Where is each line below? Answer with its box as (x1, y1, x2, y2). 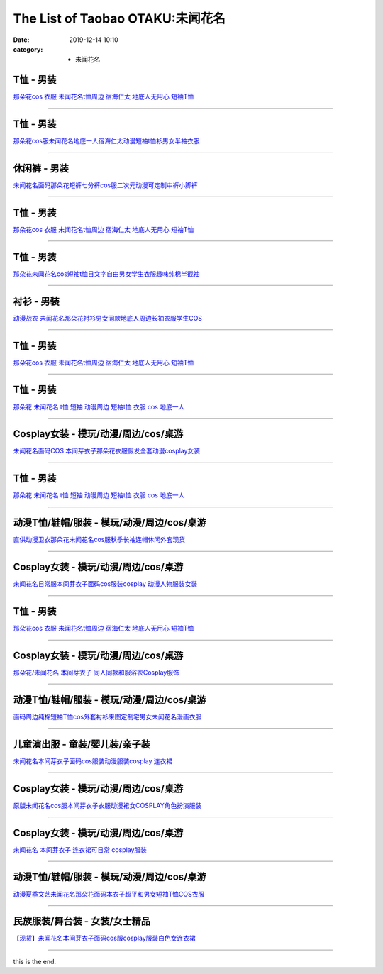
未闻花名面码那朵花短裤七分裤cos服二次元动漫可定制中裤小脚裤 (13, 181, 198, 189)
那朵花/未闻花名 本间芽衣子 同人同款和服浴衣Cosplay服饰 (13, 668, 180, 677)
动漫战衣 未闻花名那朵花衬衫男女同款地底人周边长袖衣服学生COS (13, 314, 202, 322)
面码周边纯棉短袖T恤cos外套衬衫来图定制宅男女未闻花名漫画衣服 (13, 712, 202, 721)
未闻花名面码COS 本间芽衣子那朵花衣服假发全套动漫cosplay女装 (13, 447, 201, 455)
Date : (13, 35, 30, 44)
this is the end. (13, 957, 57, 965)
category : (13, 45, 43, 53)
